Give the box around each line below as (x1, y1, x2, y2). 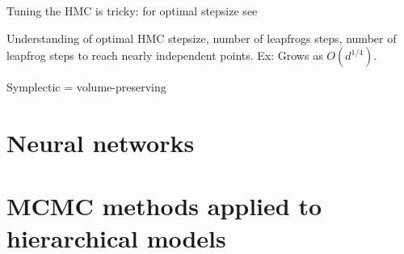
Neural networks (6, 125, 195, 159)
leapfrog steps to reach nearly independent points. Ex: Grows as (6, 47, 323, 64)
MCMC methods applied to (6, 189, 322, 222)
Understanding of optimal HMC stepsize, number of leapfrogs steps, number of (6, 29, 397, 46)
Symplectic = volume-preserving (6, 78, 166, 95)
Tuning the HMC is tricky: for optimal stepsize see (6, 2, 258, 19)
